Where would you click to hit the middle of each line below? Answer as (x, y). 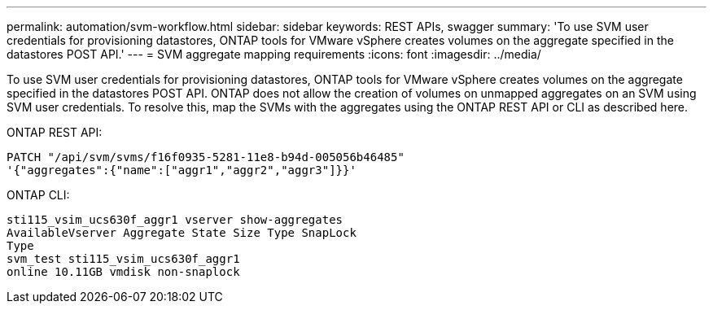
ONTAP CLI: (38, 195)
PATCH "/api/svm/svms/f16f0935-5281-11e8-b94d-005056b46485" (206, 157)
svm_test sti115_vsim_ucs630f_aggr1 (123, 259)
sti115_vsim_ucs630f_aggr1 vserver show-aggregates (175, 220)
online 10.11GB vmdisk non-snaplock (123, 272)
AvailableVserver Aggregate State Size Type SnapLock (182, 233)
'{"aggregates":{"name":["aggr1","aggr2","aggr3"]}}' (182, 170)
